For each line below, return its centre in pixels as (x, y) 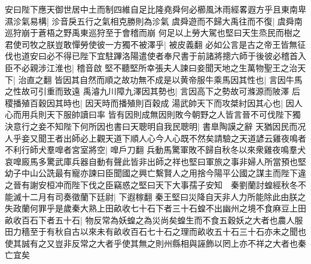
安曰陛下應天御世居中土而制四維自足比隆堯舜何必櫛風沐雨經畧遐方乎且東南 (151, 9)
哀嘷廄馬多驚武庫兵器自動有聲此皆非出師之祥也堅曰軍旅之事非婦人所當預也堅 (155, 161)
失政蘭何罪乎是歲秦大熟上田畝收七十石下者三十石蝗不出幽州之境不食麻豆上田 (155, 208)
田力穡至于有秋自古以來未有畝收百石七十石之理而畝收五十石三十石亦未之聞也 (155, 231)
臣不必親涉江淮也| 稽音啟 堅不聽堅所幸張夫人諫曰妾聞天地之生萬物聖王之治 (151, 67)
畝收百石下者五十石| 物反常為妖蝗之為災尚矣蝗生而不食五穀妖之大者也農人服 (154, 220)
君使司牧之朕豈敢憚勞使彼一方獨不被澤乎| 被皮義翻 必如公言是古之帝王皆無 (151, 44)
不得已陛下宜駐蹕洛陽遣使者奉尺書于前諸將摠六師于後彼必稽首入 (180, 56)
